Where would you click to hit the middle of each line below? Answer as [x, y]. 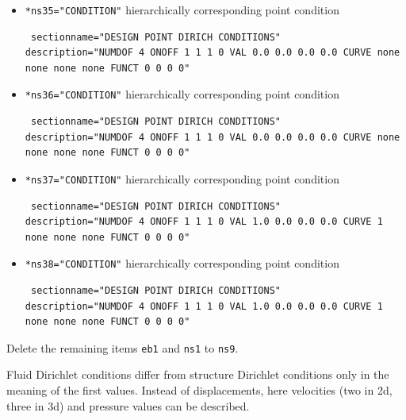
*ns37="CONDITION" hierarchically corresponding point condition [182, 178]
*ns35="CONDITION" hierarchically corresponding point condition [182, 10]
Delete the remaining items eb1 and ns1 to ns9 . [123, 347]
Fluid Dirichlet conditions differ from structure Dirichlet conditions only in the [198, 374]
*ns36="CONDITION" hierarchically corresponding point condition [182, 94]
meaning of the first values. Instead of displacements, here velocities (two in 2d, [199, 390]
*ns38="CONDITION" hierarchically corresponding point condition [182, 263]
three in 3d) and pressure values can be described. [128, 405]
